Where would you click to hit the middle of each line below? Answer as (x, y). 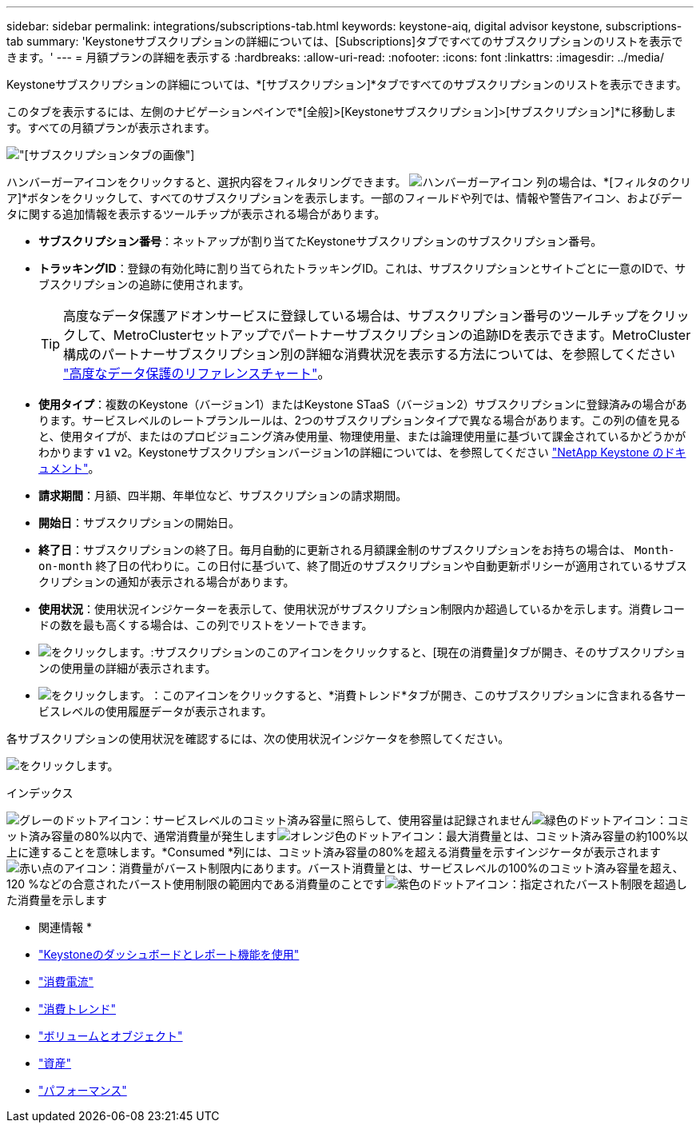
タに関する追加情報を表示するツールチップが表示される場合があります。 (196, 214)
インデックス (40, 793)
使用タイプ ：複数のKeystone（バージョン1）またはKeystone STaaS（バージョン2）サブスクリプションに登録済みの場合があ (363, 404)
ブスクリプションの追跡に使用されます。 (144, 284)
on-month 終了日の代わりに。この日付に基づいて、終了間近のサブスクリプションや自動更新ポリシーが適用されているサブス (363, 566)
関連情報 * (65, 927)
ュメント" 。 (69, 468)
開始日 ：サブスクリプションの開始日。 (139, 523)
